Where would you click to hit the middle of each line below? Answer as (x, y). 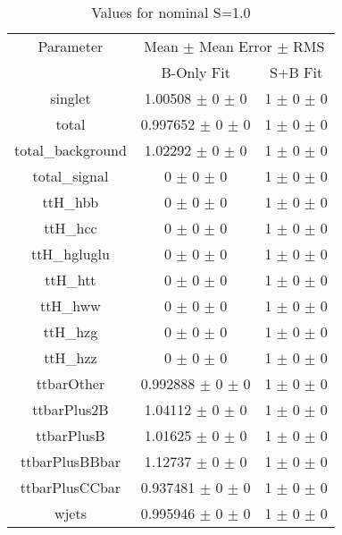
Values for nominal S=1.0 (171, 12)
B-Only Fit (196, 72)
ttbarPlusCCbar (71, 487)
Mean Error (236, 46)
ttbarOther (71, 383)
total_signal (71, 176)
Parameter (71, 46)
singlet (71, 98)
